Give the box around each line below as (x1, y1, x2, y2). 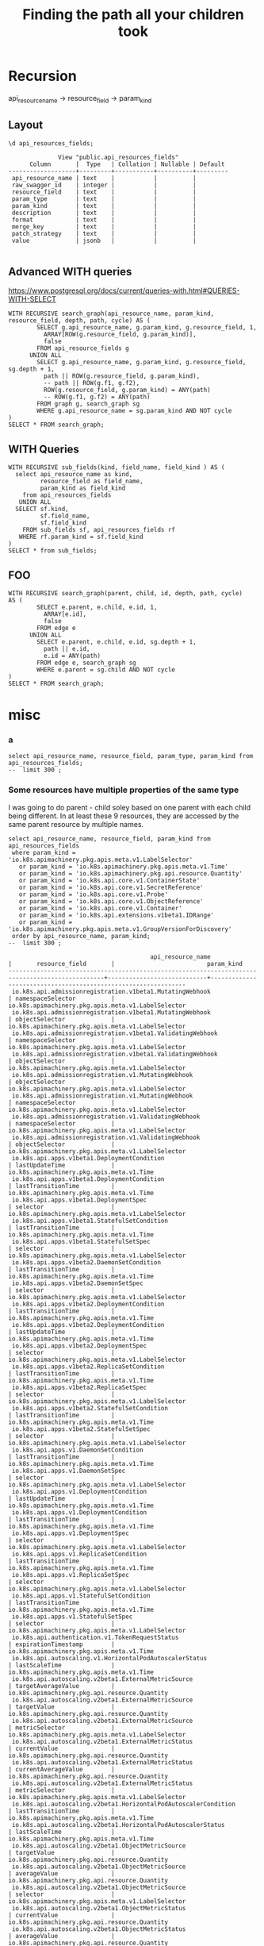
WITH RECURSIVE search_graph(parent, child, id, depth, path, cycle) (8, 589, 243, 597)
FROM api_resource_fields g (36, 344, 129, 352)
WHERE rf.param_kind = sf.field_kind (18, 533, 144, 541)
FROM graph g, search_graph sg (36, 400, 140, 408)
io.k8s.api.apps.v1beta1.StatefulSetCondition (11, 1217, 169, 1225)
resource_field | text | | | (11, 188, 197, 196)
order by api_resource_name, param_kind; (11, 932, 151, 940)
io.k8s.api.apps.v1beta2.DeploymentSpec (11, 1341, 147, 1350)
